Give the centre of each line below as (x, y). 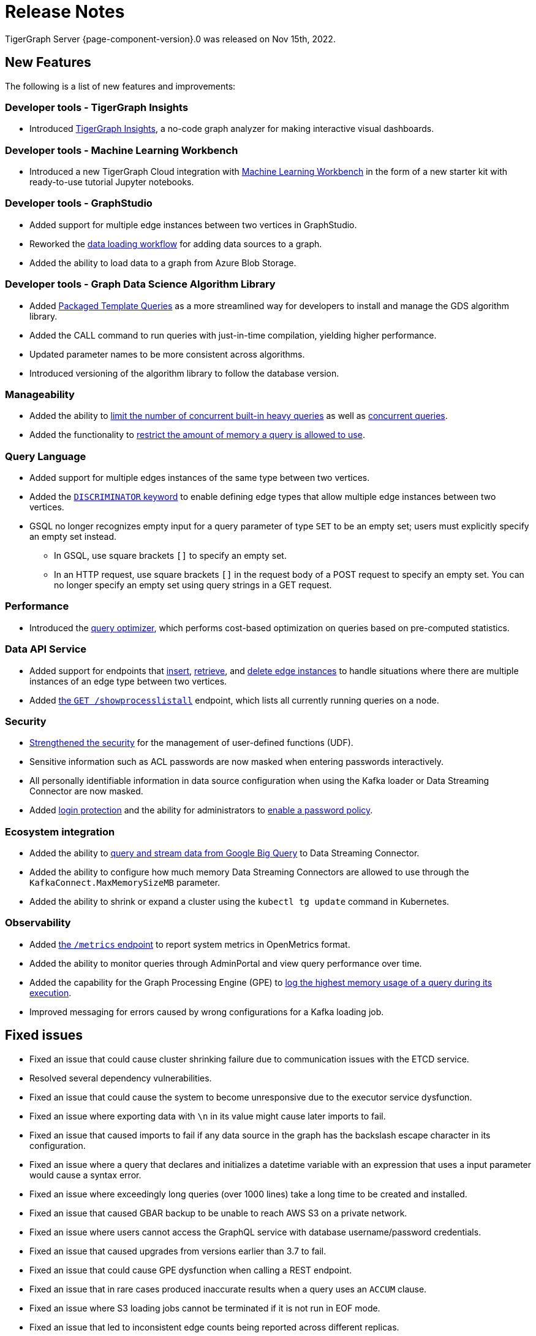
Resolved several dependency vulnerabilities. (121, 1078)
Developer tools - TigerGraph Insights (97, 107)
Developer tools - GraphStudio (79, 203)
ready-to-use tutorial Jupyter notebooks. (112, 182)
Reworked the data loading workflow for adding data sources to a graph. (176, 244)
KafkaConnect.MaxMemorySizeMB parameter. (125, 883)
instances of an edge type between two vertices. (128, 681)
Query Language (46, 456)
